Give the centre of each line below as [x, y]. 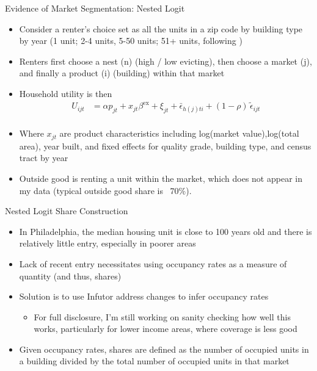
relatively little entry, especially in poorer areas [107, 243]
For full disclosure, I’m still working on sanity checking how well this [162, 316]
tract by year [44, 158]
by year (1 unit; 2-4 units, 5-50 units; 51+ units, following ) [131, 41]
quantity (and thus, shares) [70, 276]
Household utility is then [66, 93]
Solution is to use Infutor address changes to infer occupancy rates [144, 296]
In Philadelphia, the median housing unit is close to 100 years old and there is [166, 231]
